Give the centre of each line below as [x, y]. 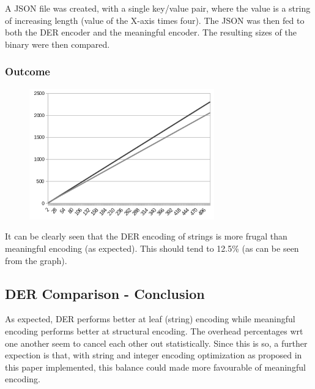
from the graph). [36, 260]
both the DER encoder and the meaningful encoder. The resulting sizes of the [151, 32]
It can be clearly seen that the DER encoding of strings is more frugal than [146, 236]
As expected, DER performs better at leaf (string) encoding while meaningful [150, 319]
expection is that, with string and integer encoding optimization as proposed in [154, 355]
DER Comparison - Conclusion [105, 293]
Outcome [28, 71]
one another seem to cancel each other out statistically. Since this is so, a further [156, 343]
